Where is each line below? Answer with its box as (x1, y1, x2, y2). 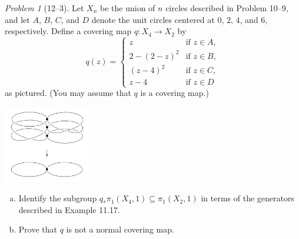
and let (5, 13, 30, 25)
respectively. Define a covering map (5, 25, 132, 37)
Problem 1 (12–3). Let (5, 2, 84, 14)
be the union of (100, 2, 155, 14)
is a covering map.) (140, 87, 209, 99)
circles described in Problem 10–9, (165, 2, 288, 14)
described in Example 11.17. (18, 203, 121, 215)
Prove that (18, 223, 57, 235)
